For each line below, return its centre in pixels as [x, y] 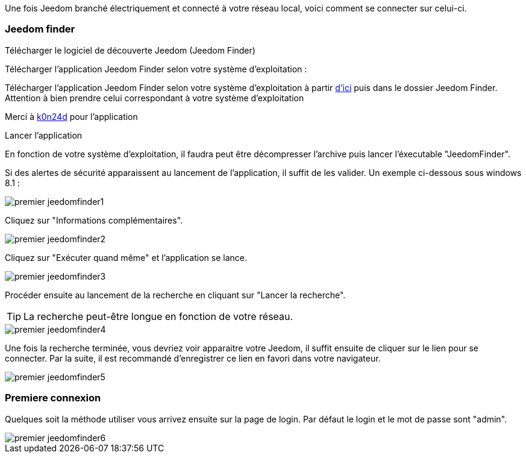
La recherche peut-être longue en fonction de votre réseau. [158, 316]
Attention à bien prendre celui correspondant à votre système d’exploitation [155, 98]
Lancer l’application [44, 135]
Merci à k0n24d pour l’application [71, 116]
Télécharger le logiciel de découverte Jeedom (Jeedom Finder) [130, 50]
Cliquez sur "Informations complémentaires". [94, 220]
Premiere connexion [53, 398]
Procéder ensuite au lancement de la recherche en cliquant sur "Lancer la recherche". [175, 295]
